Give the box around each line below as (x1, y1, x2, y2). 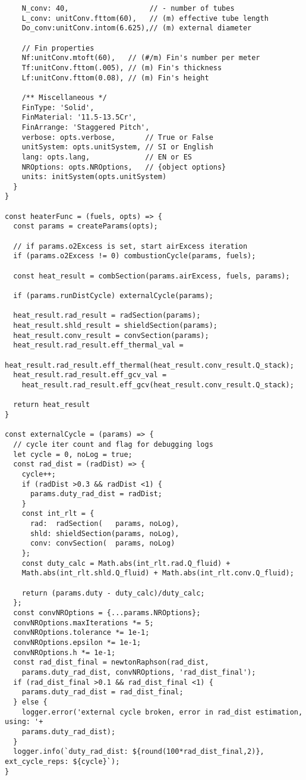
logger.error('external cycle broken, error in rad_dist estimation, (21, 707, 303, 716)
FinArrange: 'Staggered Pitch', (21, 123, 150, 131)
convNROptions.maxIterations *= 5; (13, 618, 154, 627)
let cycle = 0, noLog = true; (13, 450, 133, 459)
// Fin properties (21, 43, 94, 52)
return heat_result (13, 400, 90, 409)
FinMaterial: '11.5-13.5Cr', (21, 113, 137, 122)
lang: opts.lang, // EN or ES (21, 152, 192, 161)
